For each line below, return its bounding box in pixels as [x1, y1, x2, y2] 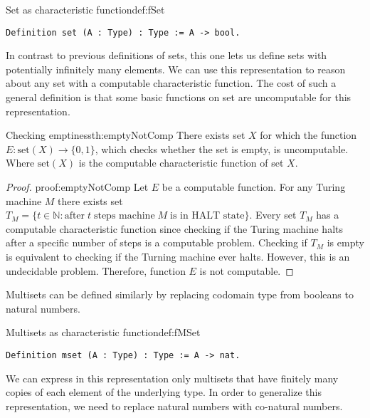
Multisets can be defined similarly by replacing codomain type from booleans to [6, 287, 354, 302]
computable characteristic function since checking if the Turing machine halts [6, 221, 344, 236]
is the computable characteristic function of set [78, 155, 284, 170]
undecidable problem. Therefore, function [6, 263, 186, 278]
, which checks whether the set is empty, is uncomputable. [95, 141, 349, 156]
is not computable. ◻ [199, 263, 294, 278]
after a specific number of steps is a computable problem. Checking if [6, 235, 307, 250]
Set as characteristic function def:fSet [6, 2, 165, 16]
